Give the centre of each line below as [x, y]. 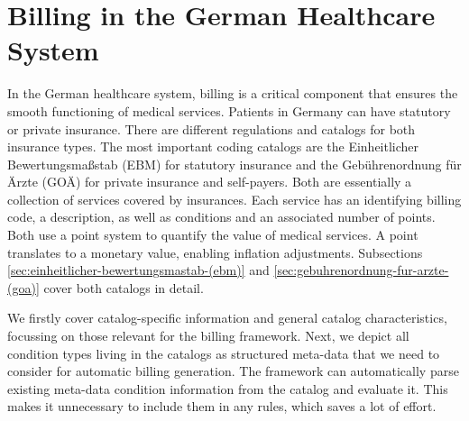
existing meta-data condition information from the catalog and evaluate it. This [228, 388]
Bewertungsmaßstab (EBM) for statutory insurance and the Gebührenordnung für [234, 164]
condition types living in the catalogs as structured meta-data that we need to [224, 353]
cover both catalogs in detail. [124, 287]
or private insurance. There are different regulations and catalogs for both [212, 128]
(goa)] [23, 287]
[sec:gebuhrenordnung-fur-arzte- [361, 270]
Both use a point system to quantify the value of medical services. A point [213, 235]
